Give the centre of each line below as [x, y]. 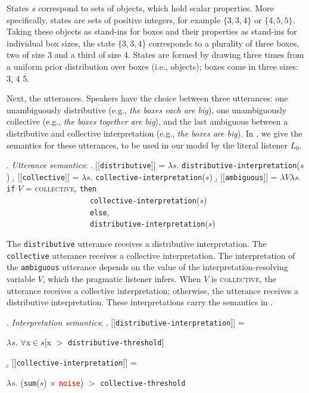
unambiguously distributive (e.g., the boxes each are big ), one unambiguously [147, 109]
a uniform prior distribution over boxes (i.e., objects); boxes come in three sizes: [152, 66]
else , [99, 211]
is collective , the [244, 279]
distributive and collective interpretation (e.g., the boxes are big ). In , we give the [154, 133]
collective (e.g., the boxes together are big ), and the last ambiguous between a [147, 121]
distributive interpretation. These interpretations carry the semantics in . [140, 302]
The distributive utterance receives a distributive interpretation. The [137, 244]
